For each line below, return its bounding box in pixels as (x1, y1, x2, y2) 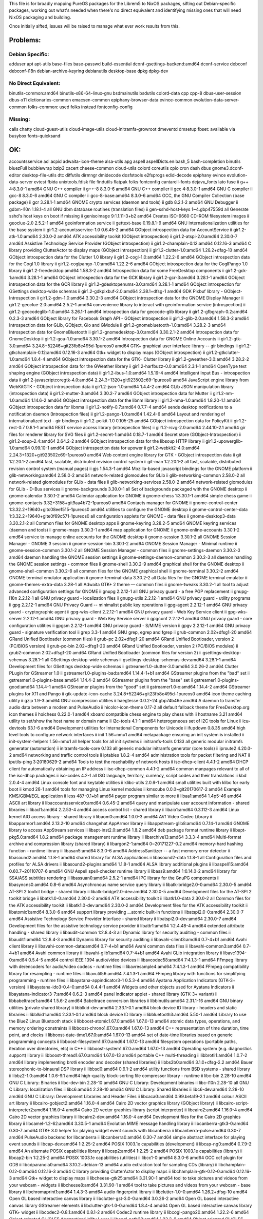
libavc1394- (223, 950, 247, 956)
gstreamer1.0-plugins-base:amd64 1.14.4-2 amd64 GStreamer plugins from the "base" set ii (9, 677, 193, 683)
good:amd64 (9, 684, 35, 690)
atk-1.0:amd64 (9, 234, 38, 239)
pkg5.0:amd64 (9, 834, 38, 840)
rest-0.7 (9, 425, 25, 431)
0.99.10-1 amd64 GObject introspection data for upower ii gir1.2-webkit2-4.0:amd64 (31, 445, 200, 451)
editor (9, 172, 21, 178)
